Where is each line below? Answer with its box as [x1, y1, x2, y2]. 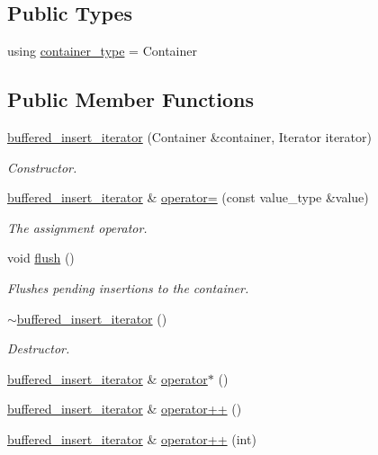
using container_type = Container [7, 41, 197, 60]
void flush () [7, 248, 75, 267]
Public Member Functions [7, 85, 254, 113]
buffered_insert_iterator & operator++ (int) [7, 429, 256, 448]
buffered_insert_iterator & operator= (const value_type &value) [7, 188, 369, 207]
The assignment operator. [7, 218, 148, 236]
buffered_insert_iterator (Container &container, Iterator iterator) [7, 128, 372, 146]
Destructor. [7, 339, 70, 358]
